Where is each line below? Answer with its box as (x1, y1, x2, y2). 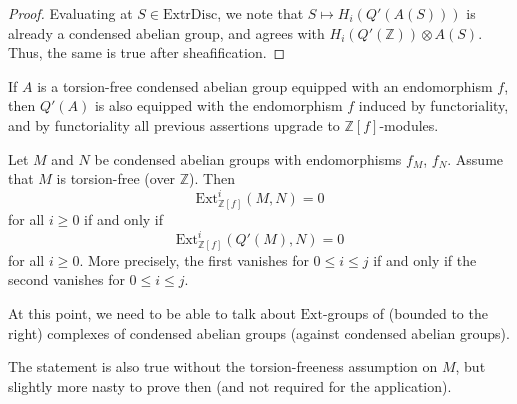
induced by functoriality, (358, 95, 509, 116)
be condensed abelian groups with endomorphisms (94, 148, 402, 169)
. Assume (447, 148, 504, 169)
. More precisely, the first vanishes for (79, 249, 309, 270)
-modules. (379, 114, 439, 135)
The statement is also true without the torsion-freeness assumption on (8, 356, 438, 377)
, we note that (217, 3, 304, 23)
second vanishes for (8, 269, 125, 290)
